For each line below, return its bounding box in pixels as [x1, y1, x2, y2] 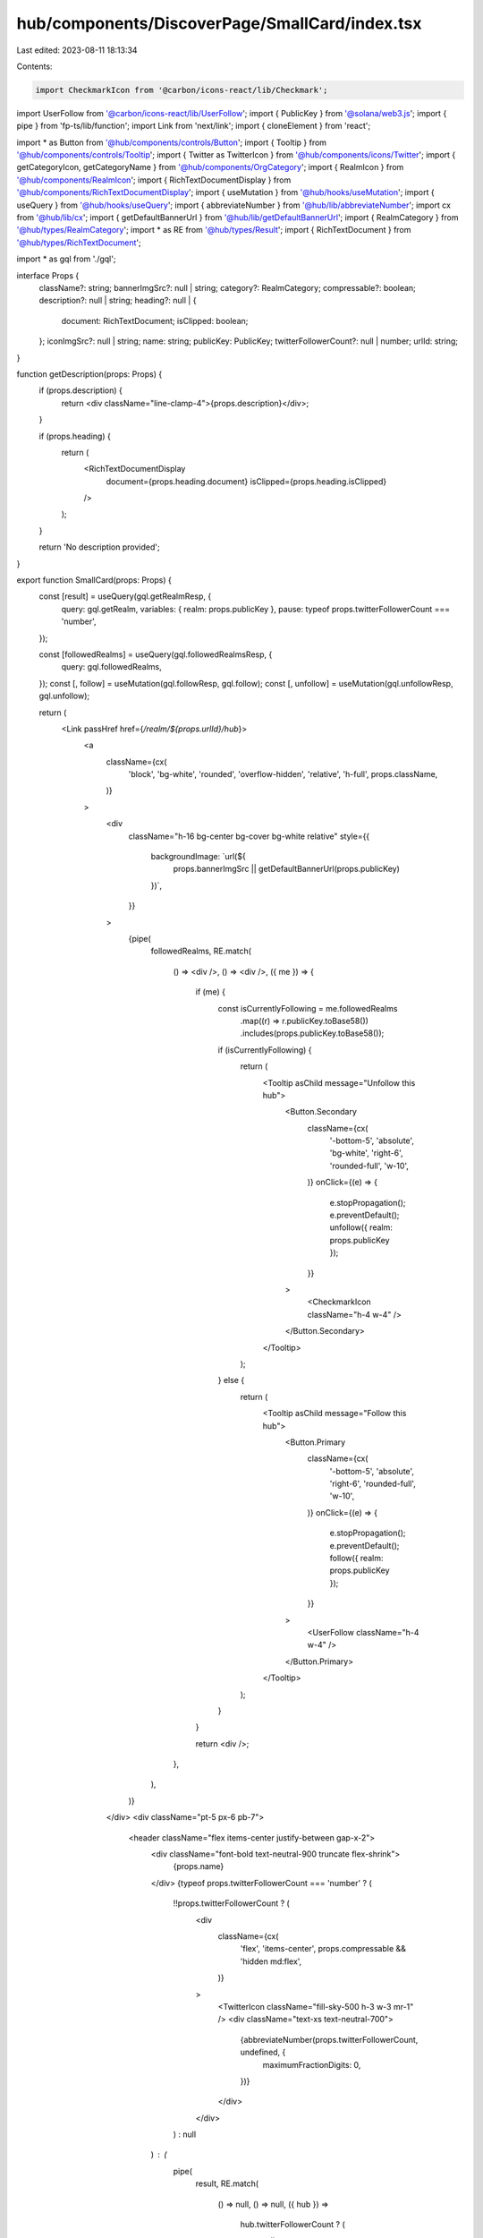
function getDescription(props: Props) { [16, 368, 163, 380]
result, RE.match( [195, 2178, 259, 2189]
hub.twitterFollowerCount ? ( [240, 2219, 346, 2230]
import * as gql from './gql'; [16, 253, 116, 264]
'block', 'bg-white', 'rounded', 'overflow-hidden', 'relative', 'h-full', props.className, [128, 769, 438, 780]
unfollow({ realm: [329, 1222, 393, 1233]
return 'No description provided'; [38, 542, 160, 552]
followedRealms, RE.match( [150, 945, 252, 957]
